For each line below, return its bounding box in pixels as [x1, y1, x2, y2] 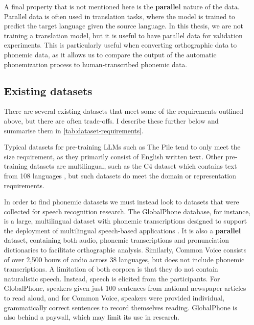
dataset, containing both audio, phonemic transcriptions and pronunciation [4, 235, 229, 245]
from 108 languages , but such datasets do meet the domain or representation [4, 170, 236, 180]
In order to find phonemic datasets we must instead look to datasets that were [4, 197, 239, 207]
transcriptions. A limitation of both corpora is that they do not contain [4, 264, 218, 274]
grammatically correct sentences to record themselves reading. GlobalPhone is [4, 302, 237, 312]
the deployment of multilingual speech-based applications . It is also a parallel [4, 225, 241, 235]
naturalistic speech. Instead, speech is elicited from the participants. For [4, 273, 220, 283]
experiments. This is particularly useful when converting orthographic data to [4, 40, 237, 50]
